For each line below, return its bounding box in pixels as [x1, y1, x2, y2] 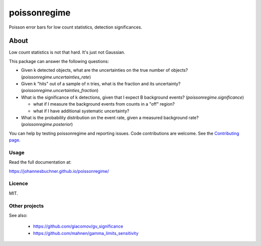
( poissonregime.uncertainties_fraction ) [21, 88, 99, 93]
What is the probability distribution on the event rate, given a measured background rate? [21, 114, 199, 121]
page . [9, 137, 21, 143]
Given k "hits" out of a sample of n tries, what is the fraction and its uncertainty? [21, 81, 181, 87]
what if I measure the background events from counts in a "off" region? [33, 101, 175, 107]
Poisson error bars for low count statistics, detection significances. [9, 24, 143, 30]
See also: [9, 212, 28, 218]
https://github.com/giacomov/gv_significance [33, 223, 123, 230]
